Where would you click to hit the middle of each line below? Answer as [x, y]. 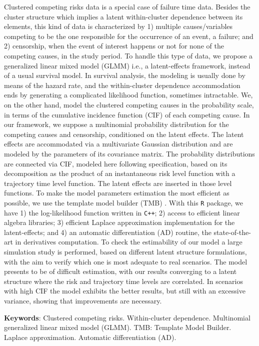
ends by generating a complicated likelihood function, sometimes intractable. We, [128, 95]
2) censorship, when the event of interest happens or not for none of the [114, 46]
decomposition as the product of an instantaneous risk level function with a [120, 173]
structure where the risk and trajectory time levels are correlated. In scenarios [123, 281]
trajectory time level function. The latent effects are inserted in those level [118, 183]
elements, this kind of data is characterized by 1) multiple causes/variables [118, 26]
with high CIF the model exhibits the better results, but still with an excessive [125, 291]
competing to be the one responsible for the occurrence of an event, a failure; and [129, 36]
